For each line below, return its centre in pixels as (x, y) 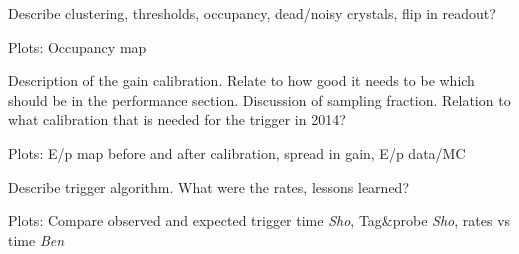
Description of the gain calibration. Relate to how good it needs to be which (241, 80)
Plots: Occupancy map (77, 46)
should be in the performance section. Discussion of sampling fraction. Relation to (259, 99)
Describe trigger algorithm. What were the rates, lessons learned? (208, 186)
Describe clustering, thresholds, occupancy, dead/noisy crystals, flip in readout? (252, 13)
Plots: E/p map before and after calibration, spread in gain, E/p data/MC (237, 152)
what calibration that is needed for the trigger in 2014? (177, 119)
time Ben (36, 239)
